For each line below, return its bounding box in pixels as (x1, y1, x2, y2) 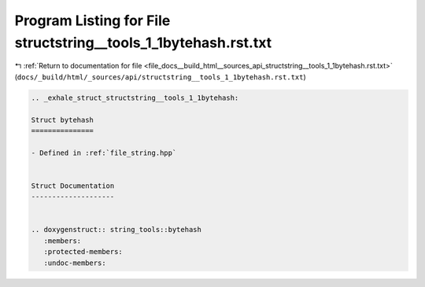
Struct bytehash (31, 115, 94, 124)
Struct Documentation (31, 181, 115, 190)
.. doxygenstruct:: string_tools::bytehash (31, 225, 202, 234)
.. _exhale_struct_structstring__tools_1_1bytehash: (31, 93, 239, 102)
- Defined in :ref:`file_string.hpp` (31, 148, 177, 157)
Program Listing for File (14, 12, 171, 29)
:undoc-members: (43, 258, 106, 267)
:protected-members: (43, 248, 124, 256)
